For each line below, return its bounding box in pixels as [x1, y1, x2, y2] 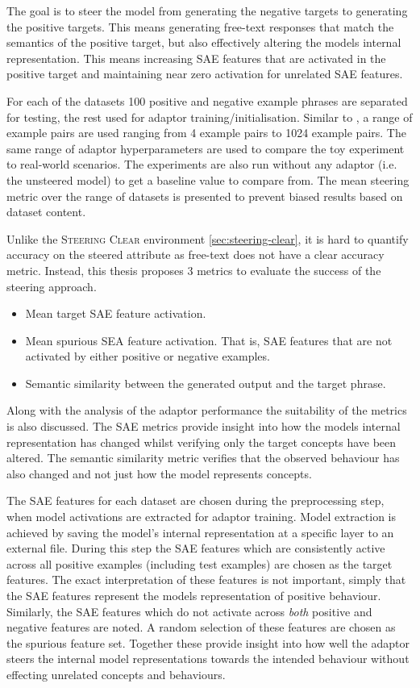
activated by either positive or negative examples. [25, 348, 270, 365]
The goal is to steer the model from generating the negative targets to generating [6, 2, 408, 19]
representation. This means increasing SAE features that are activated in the [6, 49, 386, 66]
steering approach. [6, 277, 97, 294]
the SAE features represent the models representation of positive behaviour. [6, 587, 381, 603]
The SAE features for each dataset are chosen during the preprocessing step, [6, 492, 385, 509]
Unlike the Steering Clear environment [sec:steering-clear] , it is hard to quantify [6, 230, 409, 247]
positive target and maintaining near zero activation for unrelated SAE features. [6, 65, 403, 82]
